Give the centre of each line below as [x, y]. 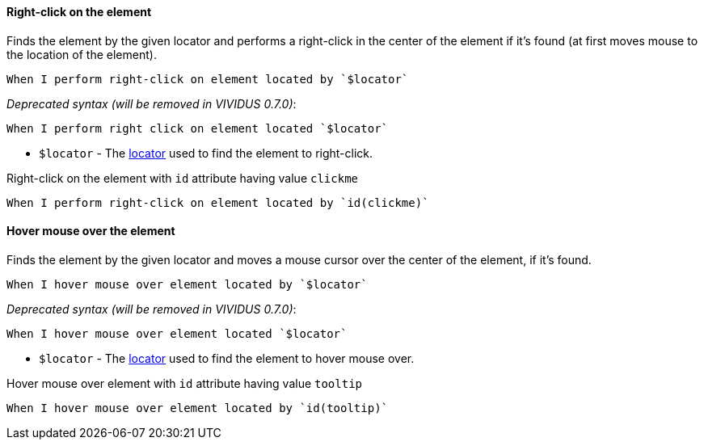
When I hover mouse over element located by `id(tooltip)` [198, 408]
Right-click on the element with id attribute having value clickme [182, 178]
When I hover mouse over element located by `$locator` [187, 284]
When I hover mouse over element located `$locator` [177, 333]
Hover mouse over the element [91, 231]
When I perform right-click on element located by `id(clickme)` [218, 202]
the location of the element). [82, 54]
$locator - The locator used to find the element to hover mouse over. [227, 358]
